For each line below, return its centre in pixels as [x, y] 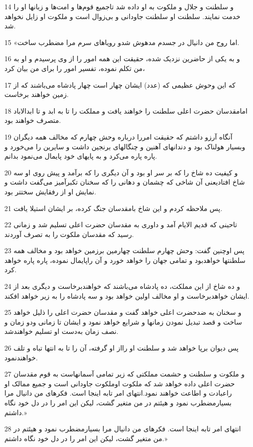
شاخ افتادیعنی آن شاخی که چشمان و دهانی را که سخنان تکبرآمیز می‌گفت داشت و [125, 182]
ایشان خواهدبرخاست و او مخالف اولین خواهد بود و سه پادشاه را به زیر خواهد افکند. [127, 295]
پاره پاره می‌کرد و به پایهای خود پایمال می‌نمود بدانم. [81, 156]
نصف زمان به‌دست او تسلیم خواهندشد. [61, 331]
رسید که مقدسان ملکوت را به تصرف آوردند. [69, 234]
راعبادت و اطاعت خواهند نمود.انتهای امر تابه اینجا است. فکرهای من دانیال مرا [118, 393]
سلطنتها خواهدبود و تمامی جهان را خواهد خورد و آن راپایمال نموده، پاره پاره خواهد [125, 260]
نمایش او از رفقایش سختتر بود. [50, 191]
